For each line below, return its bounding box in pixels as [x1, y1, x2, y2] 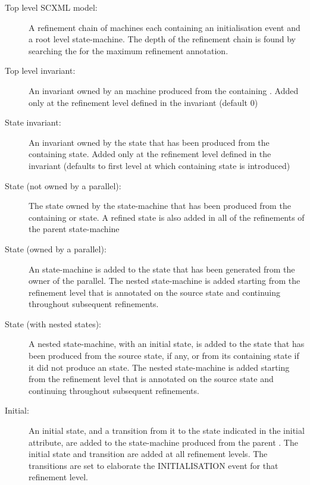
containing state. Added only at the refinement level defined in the [29, 148, 271, 160]
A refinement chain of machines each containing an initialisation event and [29, 21, 300, 33]
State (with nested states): [5, 317, 101, 330]
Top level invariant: [5, 64, 76, 77]
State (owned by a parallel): [5, 242, 107, 255]
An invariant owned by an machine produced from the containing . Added [29, 84, 299, 96]
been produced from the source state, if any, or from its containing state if [29, 349, 299, 362]
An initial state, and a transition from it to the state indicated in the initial [29, 424, 305, 437]
